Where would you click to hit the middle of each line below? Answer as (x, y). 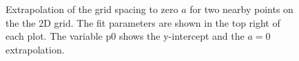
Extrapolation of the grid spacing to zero (92, 9)
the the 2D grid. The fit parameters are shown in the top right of (143, 22)
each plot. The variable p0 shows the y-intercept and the (125, 36)
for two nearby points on (241, 9)
